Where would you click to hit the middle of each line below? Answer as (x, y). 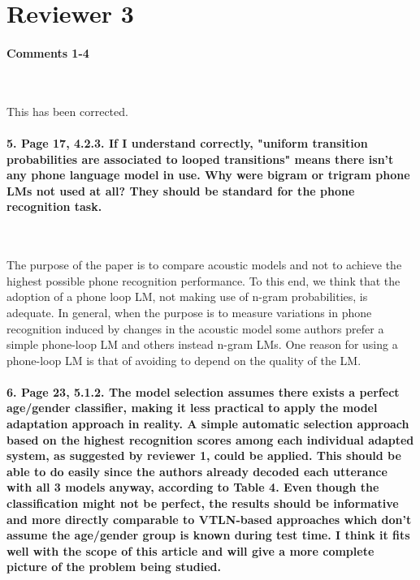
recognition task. (54, 206)
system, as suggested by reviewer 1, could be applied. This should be (204, 455)
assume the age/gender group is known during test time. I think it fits (208, 535)
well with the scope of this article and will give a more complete (191, 550)
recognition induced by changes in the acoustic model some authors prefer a (195, 328)
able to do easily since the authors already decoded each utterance (197, 471)
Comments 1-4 (48, 52)
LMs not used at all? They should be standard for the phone (181, 190)
